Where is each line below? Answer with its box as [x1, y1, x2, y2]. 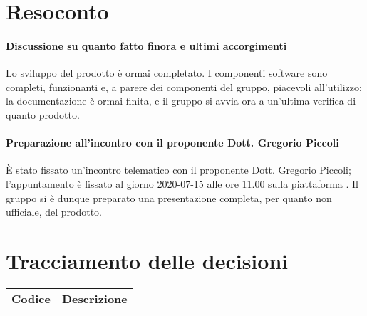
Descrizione [61, 290, 128, 307]
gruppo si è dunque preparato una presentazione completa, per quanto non [6, 190, 332, 205]
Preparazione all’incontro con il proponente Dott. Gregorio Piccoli [6, 135, 339, 150]
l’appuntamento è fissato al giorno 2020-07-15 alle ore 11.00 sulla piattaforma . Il [6, 176, 359, 191]
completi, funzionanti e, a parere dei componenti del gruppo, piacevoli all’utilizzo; [6, 79, 362, 94]
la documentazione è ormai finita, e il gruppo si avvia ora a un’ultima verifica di [6, 93, 356, 108]
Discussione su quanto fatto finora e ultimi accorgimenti [6, 38, 287, 53]
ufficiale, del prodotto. [6, 204, 103, 219]
